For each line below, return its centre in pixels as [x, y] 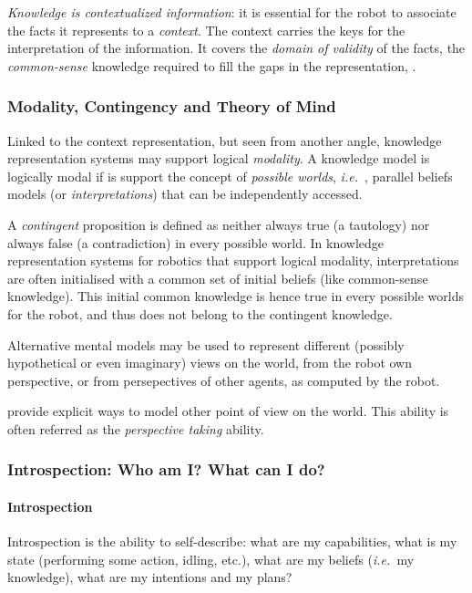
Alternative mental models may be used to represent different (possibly [206, 344]
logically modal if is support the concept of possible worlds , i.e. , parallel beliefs [230, 176]
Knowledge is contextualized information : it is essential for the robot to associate [232, 12]
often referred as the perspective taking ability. [136, 428]
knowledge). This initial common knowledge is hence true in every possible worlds [236, 296]
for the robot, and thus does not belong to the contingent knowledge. [200, 313]
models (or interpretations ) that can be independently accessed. [185, 194]
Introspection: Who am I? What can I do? [166, 469]
